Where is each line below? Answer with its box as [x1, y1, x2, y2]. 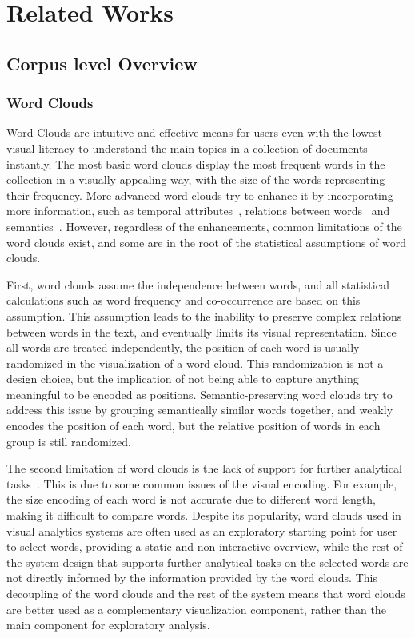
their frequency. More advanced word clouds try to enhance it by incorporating [6, 186, 393, 203]
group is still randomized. [6, 433, 131, 449]
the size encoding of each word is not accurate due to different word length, [6, 491, 376, 508]
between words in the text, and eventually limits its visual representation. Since [6, 323, 397, 340]
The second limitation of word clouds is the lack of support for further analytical [6, 460, 402, 477]
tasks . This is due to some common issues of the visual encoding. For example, [6, 475, 397, 492]
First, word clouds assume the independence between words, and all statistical [6, 276, 389, 293]
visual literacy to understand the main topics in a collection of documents [6, 139, 368, 156]
